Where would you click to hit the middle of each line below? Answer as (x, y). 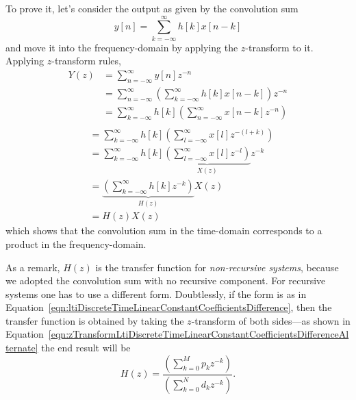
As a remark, (33, 267)
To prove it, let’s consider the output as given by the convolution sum (152, 8)
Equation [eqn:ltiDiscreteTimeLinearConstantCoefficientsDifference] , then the (169, 307)
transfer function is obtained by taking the (95, 320)
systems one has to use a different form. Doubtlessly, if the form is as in (156, 293)
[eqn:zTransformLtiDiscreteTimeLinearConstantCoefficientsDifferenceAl (199, 334)
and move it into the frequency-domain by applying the (122, 47)
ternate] (22, 348)
